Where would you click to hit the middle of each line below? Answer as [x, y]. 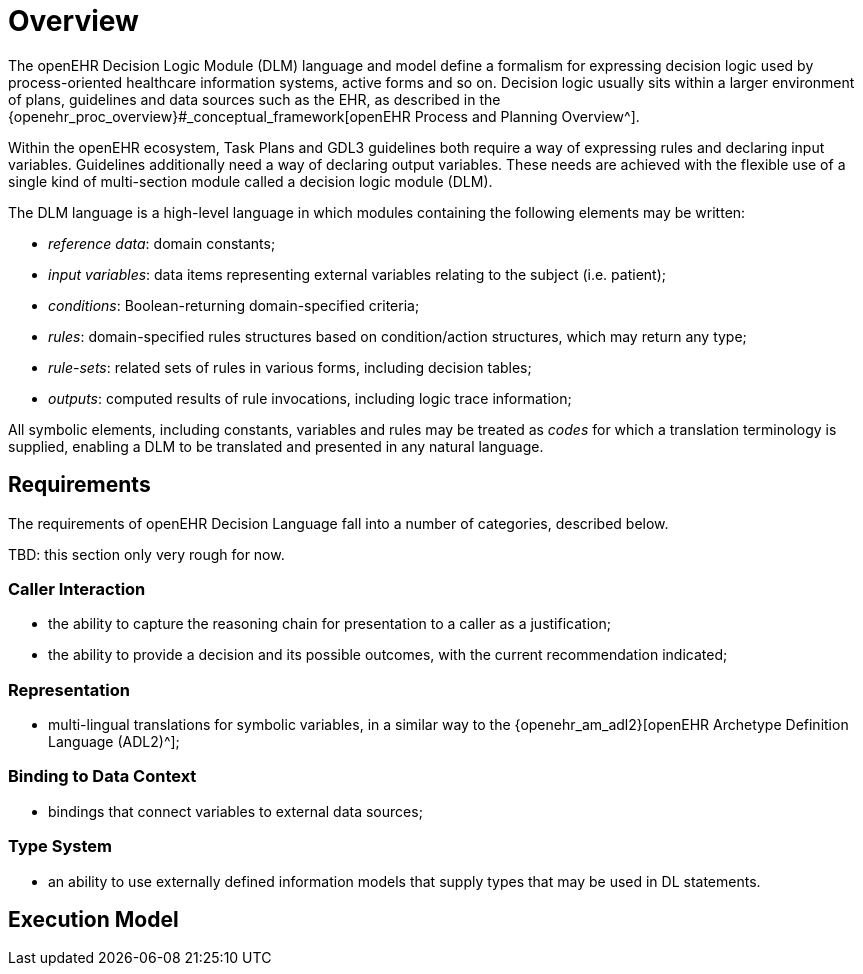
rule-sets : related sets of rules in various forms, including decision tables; [290, 367]
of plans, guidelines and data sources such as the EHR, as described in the [254, 99]
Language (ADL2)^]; [114, 742]
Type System [60, 846]
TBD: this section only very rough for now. [146, 554]
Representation [69, 689]
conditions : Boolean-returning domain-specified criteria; [234, 305]
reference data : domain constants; [162, 243]
